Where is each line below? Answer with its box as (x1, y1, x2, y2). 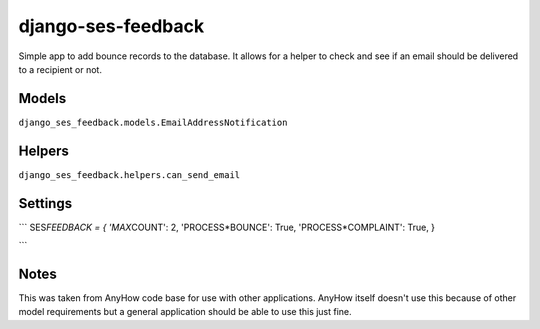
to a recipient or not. (18, 63, 102, 75)
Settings (18, 195, 73, 212)
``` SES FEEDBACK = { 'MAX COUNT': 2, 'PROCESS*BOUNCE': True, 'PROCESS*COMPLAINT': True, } (18, 221, 435, 233)
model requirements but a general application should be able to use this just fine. (18, 306, 352, 318)
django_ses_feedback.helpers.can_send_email (18, 169, 241, 180)
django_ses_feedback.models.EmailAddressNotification (18, 116, 288, 128)
